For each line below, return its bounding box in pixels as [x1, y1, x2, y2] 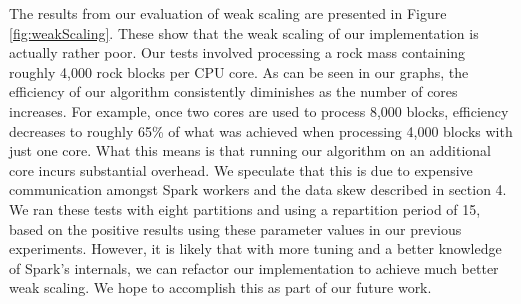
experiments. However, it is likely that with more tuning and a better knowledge [9, 238, 502, 259]
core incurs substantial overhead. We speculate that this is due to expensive [9, 159, 473, 180]
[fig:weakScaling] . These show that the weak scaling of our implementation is [9, 22, 479, 43]
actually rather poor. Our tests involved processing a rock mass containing [9, 42, 466, 63]
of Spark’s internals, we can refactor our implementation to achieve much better [9, 257, 499, 278]
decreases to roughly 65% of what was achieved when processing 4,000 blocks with [9, 120, 513, 141]
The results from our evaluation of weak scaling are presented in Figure [9, 3, 447, 23]
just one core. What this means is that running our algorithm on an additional [9, 140, 491, 161]
